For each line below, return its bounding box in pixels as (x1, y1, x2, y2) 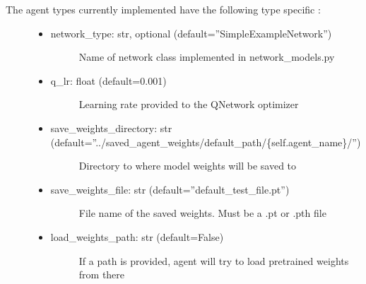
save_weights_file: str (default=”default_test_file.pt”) (50, 182, 290, 196)
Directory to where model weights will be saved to (78, 158, 297, 173)
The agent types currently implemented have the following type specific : (6, 2, 321, 16)
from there (78, 267, 125, 282)
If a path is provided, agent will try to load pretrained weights (78, 253, 349, 268)
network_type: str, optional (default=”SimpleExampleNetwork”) (50, 25, 332, 40)
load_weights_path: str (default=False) (50, 229, 224, 244)
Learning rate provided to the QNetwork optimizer (78, 97, 299, 112)
